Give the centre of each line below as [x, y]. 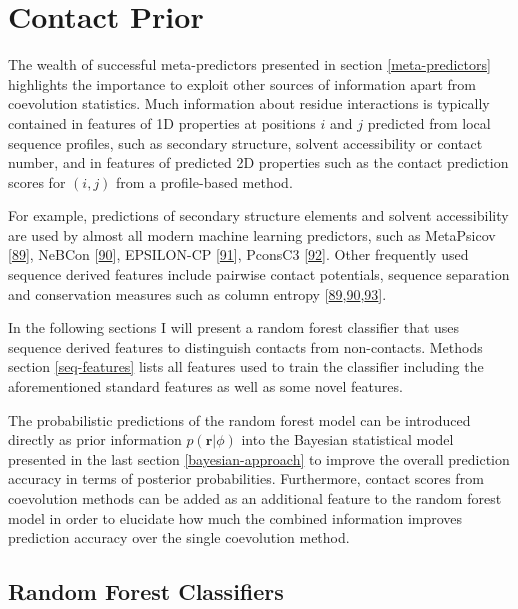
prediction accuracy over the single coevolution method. [179, 537]
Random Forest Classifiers [146, 591]
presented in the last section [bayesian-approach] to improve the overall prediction [259, 458]
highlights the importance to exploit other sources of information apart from [242, 83]
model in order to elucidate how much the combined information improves [235, 517]
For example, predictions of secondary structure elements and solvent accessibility [258, 215]
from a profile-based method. [204, 181]
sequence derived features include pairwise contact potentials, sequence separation [259, 274]
